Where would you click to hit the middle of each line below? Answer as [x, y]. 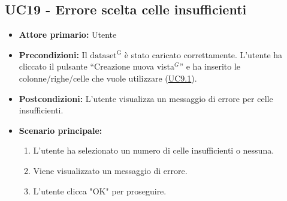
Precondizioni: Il [53, 54]
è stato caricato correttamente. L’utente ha [203, 54]
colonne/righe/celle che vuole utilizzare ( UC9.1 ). [108, 78]
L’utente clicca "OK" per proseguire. [100, 190]
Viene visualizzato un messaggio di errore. [110, 170]
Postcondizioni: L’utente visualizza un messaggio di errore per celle [146, 98]
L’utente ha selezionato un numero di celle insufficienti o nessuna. [154, 150]
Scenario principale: [61, 130]
